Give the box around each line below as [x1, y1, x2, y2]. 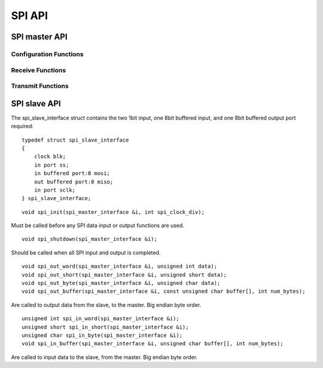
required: [11, 122, 34, 130]
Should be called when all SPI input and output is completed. [11, 249, 161, 256]
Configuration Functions [11, 50, 84, 58]
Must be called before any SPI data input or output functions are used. [11, 222, 185, 229]
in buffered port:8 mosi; [33, 170, 111, 177]
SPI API [11, 9, 48, 22]
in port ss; [33, 161, 69, 168]
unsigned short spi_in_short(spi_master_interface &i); [22, 323, 189, 330]
